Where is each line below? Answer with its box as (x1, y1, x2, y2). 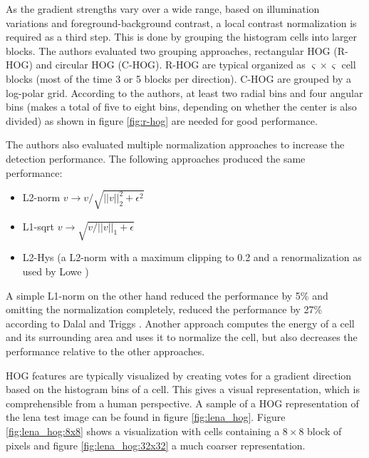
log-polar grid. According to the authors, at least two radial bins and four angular (6, 85, 363, 100)
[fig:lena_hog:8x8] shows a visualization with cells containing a (6, 423, 280, 438)
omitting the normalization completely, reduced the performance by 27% (6, 302, 323, 317)
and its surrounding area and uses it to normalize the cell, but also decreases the (6, 330, 358, 345)
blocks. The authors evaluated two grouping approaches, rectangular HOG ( (6, 43, 338, 58)
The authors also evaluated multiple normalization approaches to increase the (6, 137, 345, 152)
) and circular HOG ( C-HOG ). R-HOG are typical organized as (28, 57, 306, 72)
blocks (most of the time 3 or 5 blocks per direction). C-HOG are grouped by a (6, 71, 352, 86)
